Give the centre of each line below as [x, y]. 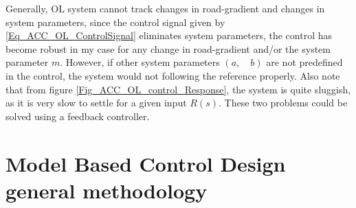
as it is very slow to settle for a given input [96, 103]
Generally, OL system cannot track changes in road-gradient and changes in [165, 8]
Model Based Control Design [146, 163]
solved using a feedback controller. [78, 116]
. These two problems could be [283, 103]
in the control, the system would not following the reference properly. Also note [173, 75]
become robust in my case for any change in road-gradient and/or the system [168, 48]
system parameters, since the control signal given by [115, 22]
